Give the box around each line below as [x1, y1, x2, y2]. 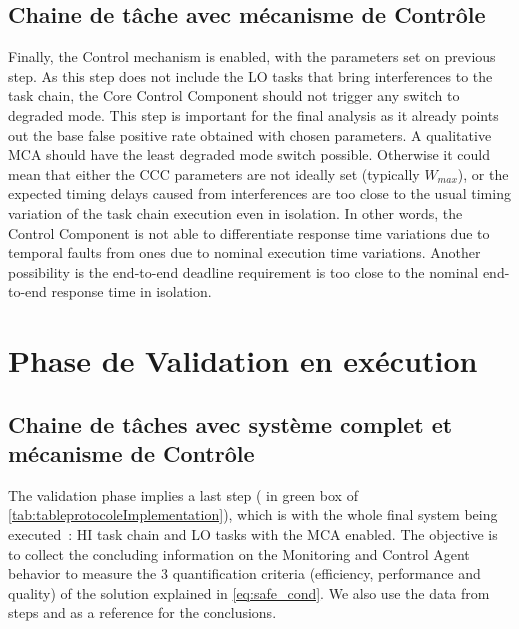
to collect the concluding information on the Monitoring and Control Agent [8, 543, 470, 564]
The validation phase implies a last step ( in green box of [8, 484, 358, 505]
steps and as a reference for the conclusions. [8, 602, 277, 623]
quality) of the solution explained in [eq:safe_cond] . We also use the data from [8, 582, 490, 603]
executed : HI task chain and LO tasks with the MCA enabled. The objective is [8, 524, 498, 545]
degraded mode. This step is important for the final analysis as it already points [8, 104, 499, 125]
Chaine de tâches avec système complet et [8, 408, 453, 439]
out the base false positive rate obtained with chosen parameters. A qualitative [8, 124, 492, 145]
